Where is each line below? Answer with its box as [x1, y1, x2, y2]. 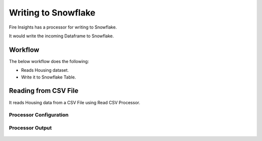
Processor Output [9, 124, 52, 131]
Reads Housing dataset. [21, 67, 69, 73]
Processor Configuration [9, 111, 69, 118]
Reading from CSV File [9, 87, 79, 95]
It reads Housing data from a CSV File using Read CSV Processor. [9, 99, 140, 105]
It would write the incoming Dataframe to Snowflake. [9, 33, 114, 39]
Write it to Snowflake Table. [21, 74, 76, 80]
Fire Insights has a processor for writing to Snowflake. [9, 24, 117, 30]
